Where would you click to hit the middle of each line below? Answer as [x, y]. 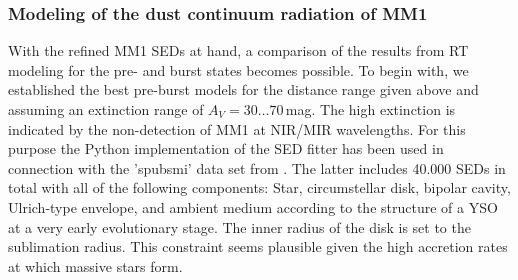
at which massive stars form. [95, 265]
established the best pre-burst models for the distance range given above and [243, 89]
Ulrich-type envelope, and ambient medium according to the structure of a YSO [253, 206]
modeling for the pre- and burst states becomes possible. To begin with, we [238, 69]
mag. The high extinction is [370, 109]
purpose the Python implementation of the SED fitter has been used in [226, 148]
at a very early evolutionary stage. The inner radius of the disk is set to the [239, 226]
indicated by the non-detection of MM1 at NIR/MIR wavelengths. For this [237, 128]
